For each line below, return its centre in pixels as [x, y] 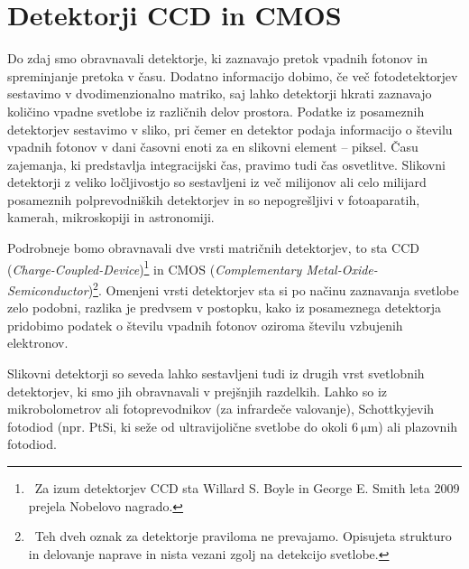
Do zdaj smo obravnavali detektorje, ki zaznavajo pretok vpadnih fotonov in [217, 58]
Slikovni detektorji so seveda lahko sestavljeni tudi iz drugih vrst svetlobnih [216, 373]
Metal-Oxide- [342, 269]
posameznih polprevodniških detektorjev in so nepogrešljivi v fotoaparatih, [214, 199]
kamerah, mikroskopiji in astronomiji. [111, 217]
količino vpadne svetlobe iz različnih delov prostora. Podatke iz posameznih [216, 111]
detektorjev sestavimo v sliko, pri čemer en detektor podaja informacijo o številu [230, 129]
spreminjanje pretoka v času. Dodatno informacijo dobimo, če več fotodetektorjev [233, 75]
